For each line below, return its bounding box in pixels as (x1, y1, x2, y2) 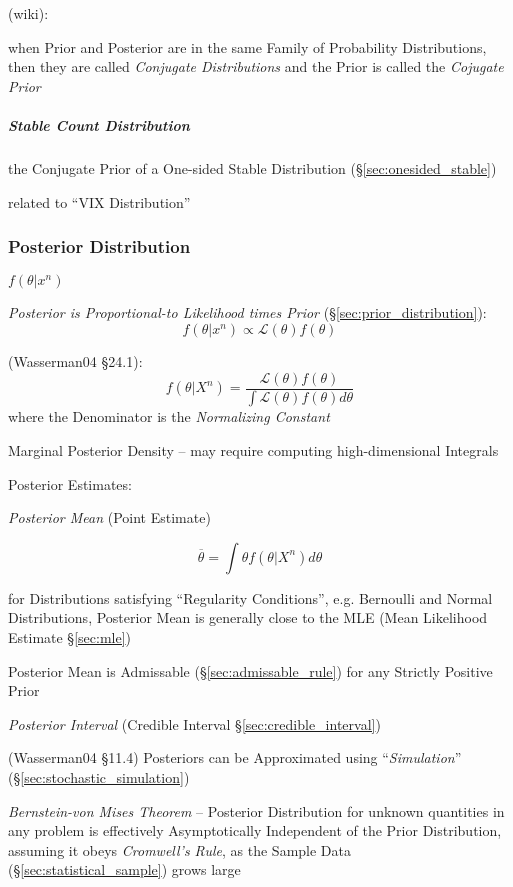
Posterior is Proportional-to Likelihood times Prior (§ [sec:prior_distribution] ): (8, 302, 487, 323)
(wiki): (8, 3, 49, 23)
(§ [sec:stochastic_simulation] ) (8, 766, 190, 787)
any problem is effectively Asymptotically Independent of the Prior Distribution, (8, 820, 502, 841)
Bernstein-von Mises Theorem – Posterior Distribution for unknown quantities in (8, 800, 505, 821)
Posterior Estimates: (8, 473, 132, 494)
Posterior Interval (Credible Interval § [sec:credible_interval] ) (8, 713, 381, 734)
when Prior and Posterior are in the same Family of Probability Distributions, (8, 36, 487, 57)
